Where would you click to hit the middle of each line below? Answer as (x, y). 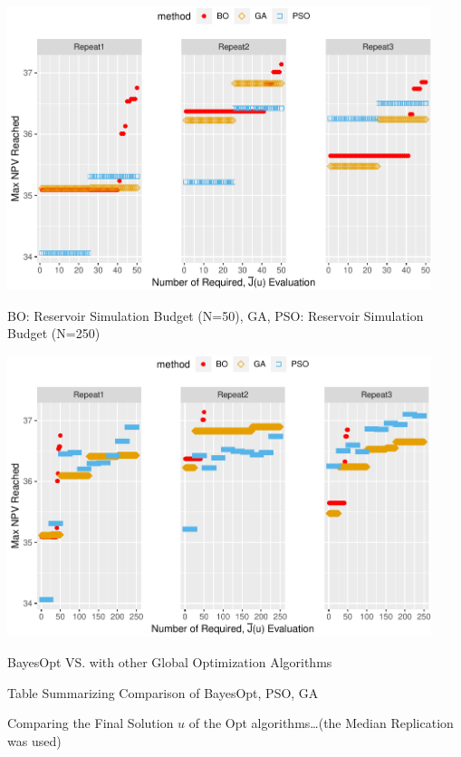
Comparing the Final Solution (91, 723)
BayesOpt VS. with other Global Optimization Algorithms (170, 662)
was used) (34, 740)
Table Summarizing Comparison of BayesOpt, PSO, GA (163, 692)
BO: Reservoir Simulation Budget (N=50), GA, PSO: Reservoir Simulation (216, 315)
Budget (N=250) (54, 333)
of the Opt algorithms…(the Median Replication (321, 723)
